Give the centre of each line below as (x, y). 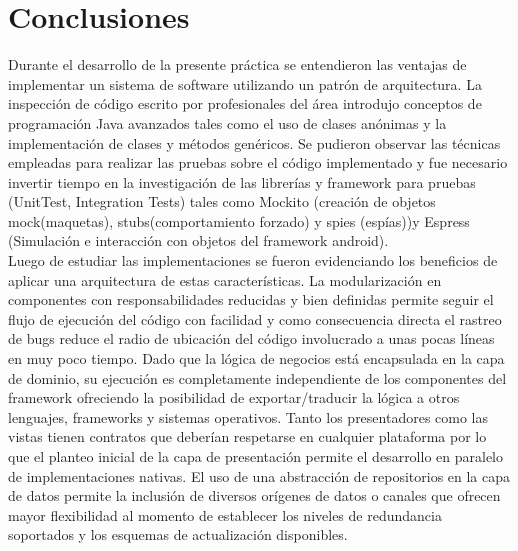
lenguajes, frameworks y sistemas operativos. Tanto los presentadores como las (248, 416)
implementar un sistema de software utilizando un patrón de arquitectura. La (245, 83)
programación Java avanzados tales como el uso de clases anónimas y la (227, 122)
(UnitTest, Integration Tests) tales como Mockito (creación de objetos (222, 201)
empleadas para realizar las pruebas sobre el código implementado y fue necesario (258, 162)
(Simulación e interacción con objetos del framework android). (198, 240)
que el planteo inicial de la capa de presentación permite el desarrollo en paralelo (255, 456)
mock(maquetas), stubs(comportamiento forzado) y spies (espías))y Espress (239, 220)
